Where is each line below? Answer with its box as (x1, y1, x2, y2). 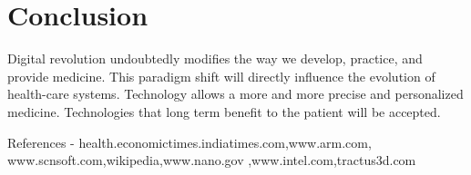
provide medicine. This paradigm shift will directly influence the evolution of (7, 66, 435, 85)
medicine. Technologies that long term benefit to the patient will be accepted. (7, 102, 441, 121)
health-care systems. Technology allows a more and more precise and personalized (7, 84, 464, 103)
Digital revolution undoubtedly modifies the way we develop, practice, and (7, 49, 423, 68)
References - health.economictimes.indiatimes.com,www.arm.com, (7, 132, 372, 151)
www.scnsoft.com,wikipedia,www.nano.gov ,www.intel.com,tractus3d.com (7, 151, 416, 170)
